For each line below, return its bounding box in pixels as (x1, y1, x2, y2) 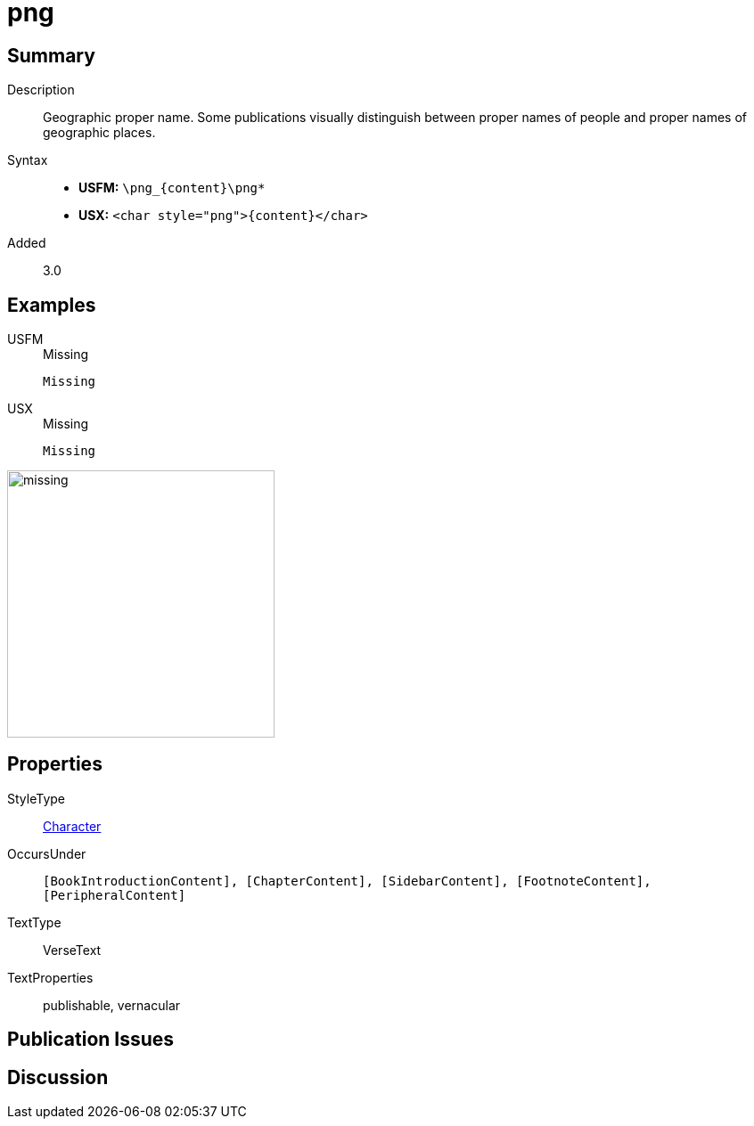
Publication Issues (7, 1028, 175, 1051)
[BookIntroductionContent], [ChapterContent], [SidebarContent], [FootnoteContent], (43, 873, 652, 888)
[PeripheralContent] (43, 887, 186, 902)
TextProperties (7, 969, 94, 985)
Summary (7, 44, 95, 67)
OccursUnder (7, 845, 86, 861)
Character (43, 818, 102, 834)
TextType (7, 914, 61, 930)
